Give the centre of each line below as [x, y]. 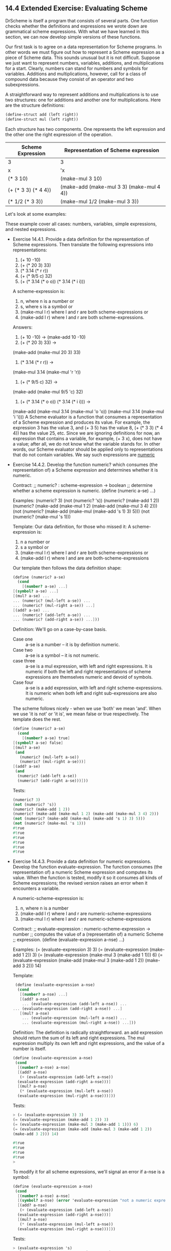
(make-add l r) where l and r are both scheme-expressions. [82, 317]
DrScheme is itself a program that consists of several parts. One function [82, 20]
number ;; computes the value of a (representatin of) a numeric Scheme [88, 934]
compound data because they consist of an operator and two [69, 79]
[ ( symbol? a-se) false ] [38, 743]
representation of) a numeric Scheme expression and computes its [82, 872]
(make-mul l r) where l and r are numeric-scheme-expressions [85, 919]
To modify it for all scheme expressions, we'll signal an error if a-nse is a [89, 1172]
